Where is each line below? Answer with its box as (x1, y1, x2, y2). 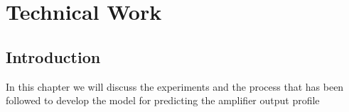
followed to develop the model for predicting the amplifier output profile (6, 93, 320, 108)
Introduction (6, 45, 101, 67)
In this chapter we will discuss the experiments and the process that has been (6, 79, 344, 94)
